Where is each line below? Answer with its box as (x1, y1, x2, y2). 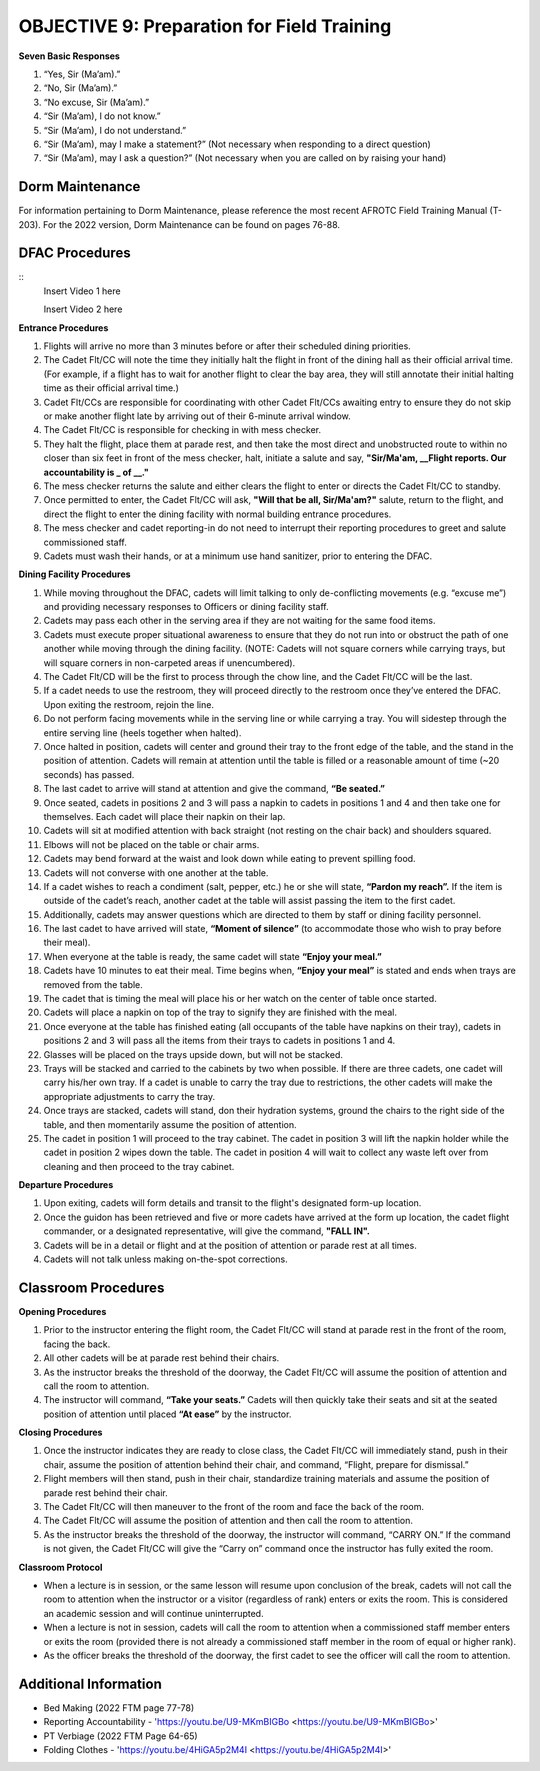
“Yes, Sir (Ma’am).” (43, 68, 121, 80)
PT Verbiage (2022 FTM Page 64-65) (43, 1730, 199, 1742)
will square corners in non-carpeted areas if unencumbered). (43, 656, 296, 669)
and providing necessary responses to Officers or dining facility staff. (43, 601, 329, 613)
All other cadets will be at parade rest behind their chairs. (43, 1352, 280, 1364)
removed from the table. (43, 978, 144, 990)
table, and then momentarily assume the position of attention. (43, 1118, 297, 1130)
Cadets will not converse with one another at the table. (43, 866, 269, 879)
